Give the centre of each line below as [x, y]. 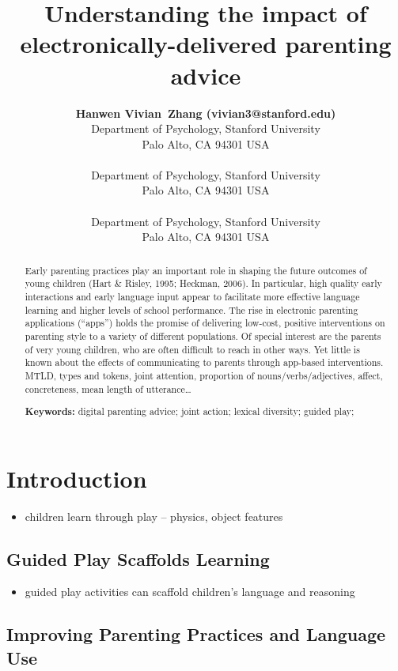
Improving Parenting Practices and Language [196, 634]
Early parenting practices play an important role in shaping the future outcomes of [196, 270]
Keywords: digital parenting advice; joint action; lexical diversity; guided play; [190, 412]
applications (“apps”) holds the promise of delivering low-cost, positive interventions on [205, 323]
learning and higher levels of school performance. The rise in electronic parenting [191, 309]
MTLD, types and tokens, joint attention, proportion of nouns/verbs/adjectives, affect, [204, 375]
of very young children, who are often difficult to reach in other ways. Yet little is [192, 349]
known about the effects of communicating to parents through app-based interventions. [204, 362]
